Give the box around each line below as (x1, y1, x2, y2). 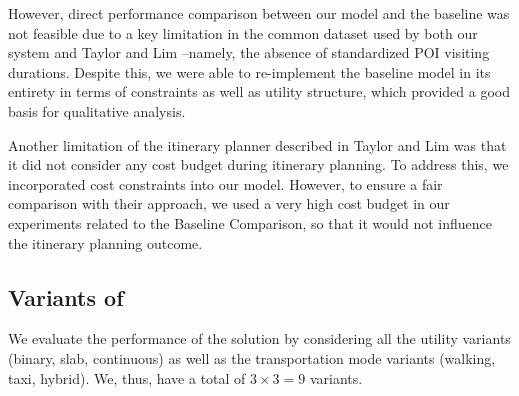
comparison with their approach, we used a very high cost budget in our (8, 193, 450, 214)
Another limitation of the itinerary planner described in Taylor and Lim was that (8, 134, 507, 155)
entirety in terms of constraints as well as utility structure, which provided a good (8, 81, 510, 102)
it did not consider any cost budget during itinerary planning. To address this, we (8, 154, 509, 175)
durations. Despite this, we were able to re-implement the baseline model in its (8, 61, 491, 82)
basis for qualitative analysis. (8, 100, 186, 121)
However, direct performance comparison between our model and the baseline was (8, 3, 510, 23)
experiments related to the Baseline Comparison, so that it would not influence (8, 212, 492, 233)
